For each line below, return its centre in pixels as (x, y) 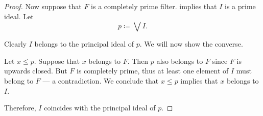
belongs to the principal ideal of (84, 44)
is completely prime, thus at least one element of (153, 71)
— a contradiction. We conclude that (101, 80)
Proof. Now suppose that (43, 6)
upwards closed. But (36, 71)
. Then (138, 61)
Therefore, (20, 108)
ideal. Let (19, 16)
